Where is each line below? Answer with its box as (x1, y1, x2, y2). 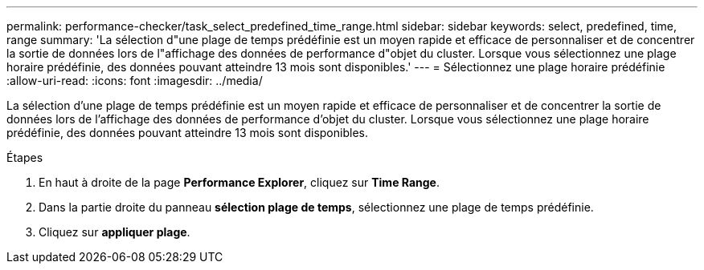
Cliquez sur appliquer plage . (39, 225, 190, 239)
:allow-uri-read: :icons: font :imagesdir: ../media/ (6, 74, 263, 87)
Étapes (6, 151, 43, 164)
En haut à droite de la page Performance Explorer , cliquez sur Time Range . (39, 175, 440, 189)
